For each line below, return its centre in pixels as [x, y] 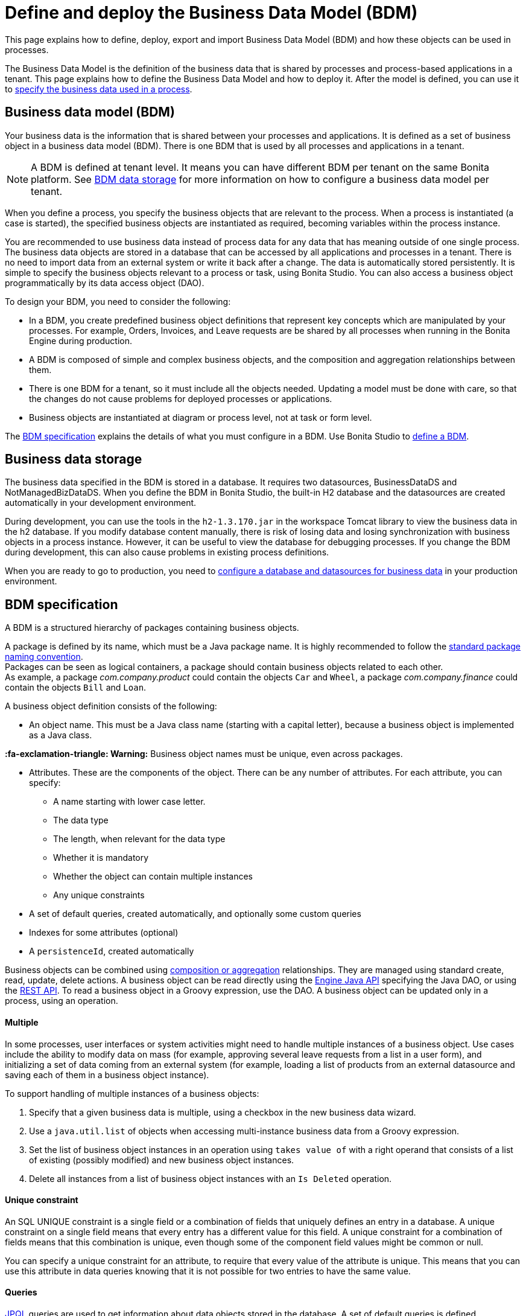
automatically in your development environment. [101, 503]
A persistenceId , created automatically [112, 951]
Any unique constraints [99, 895]
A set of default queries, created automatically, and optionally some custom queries [195, 914]
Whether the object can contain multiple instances [153, 877]
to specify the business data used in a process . [99, 89]
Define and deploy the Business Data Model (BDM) [211, 13]
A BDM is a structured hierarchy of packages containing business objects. [152, 628]
